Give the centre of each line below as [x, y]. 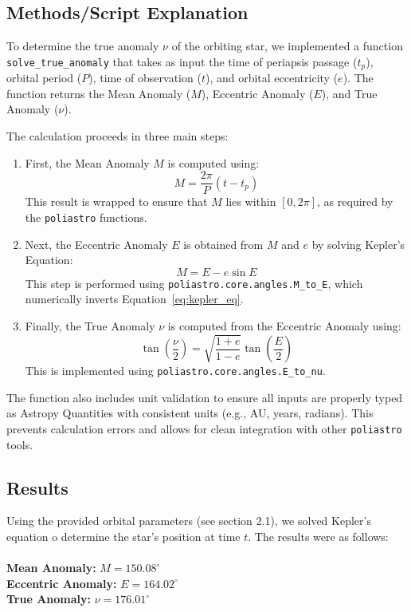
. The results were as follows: [318, 537]
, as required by [355, 201]
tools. [20, 444]
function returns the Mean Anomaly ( [99, 93]
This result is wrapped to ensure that [116, 201]
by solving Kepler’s [358, 244]
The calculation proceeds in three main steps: [117, 136]
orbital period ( [44, 78]
